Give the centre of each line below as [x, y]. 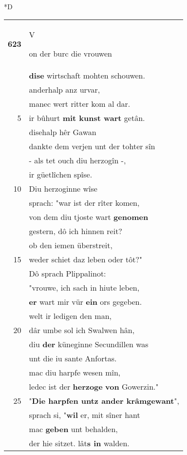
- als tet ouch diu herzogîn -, [77, 160]
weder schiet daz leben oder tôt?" [85, 259]
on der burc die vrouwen [70, 53]
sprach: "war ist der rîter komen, [84, 202]
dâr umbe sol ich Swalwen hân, [82, 330]
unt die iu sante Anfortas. [73, 358]
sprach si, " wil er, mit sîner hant [84, 415]
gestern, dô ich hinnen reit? [75, 231]
